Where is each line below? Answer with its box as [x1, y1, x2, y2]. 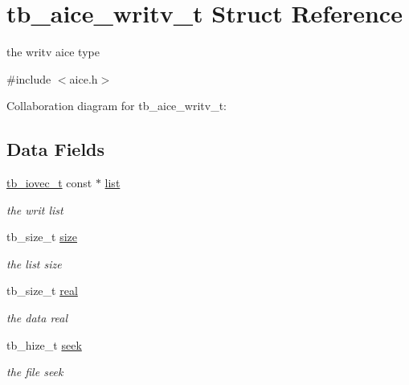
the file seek [6, 363, 63, 380]
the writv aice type [6, 43, 100, 60]
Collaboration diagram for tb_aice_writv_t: [6, 97, 227, 114]
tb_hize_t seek [6, 336, 82, 353]
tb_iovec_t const [6, 174, 92, 191]
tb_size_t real [6, 282, 78, 299]
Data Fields [6, 137, 105, 162]
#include [6, 70, 51, 87]
